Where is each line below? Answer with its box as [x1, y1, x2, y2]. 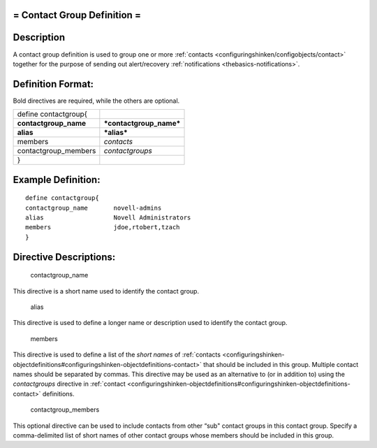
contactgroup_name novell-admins [25, 203, 162, 212]
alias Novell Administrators [25, 214, 191, 222]
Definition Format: [13, 78, 94, 90]
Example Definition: [13, 173, 101, 185]
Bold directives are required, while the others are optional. [13, 96, 180, 105]
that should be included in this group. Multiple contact [203, 360, 359, 368]
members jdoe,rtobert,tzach [25, 224, 181, 231]
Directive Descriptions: [13, 251, 116, 263]
